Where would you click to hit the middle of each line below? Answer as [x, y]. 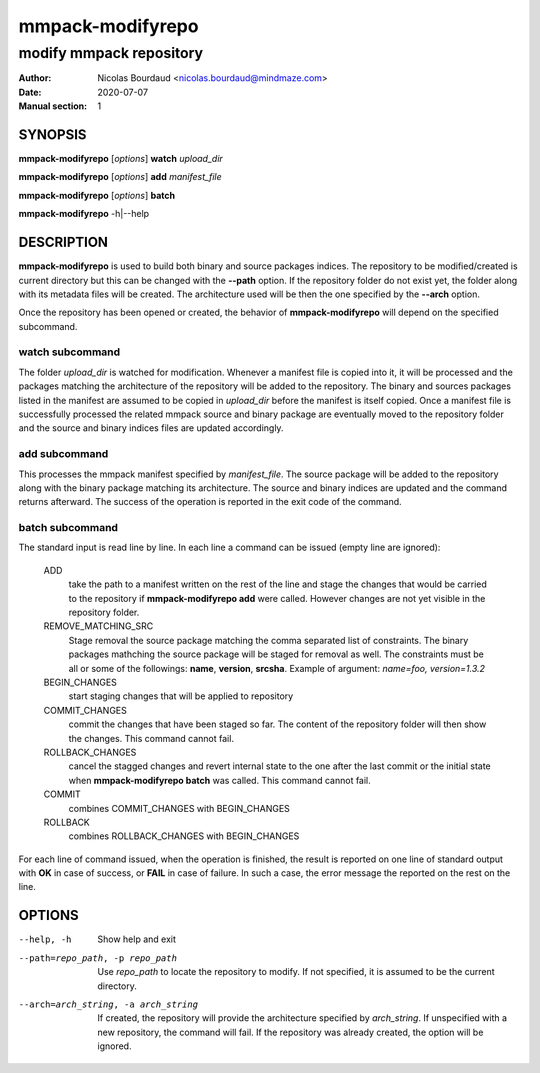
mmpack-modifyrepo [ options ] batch [97, 195]
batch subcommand [68, 528]
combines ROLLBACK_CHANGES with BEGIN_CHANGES [184, 836]
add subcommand [63, 454]
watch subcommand [69, 352]
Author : [35, 78]
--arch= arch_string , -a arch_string [108, 1004]
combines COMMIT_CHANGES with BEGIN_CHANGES [179, 808]
